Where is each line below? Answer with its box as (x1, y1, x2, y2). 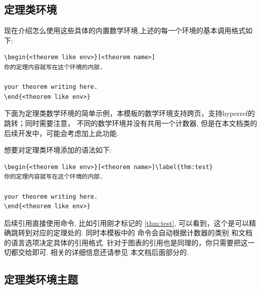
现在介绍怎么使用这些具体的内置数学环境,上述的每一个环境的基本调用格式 (4, 25, 245, 36)
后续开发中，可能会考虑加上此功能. (4, 127, 119, 138)
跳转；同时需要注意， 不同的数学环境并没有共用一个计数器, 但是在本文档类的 (4, 117, 257, 128)
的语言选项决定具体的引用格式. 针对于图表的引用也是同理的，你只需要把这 (4, 237, 248, 247)
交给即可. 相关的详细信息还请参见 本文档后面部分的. (18, 247, 189, 257)
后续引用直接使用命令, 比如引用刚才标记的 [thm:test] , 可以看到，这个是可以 (4, 217, 249, 228)
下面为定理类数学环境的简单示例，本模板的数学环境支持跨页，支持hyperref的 (4, 108, 255, 118)
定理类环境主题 (4, 271, 78, 287)
